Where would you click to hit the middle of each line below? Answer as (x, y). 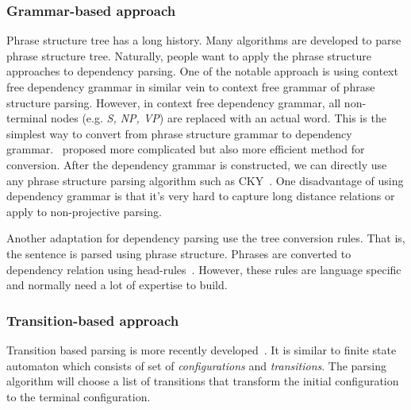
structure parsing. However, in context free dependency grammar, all (174, 102)
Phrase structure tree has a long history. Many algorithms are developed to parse (204, 40)
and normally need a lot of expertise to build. (117, 285)
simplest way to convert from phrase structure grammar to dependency (179, 133)
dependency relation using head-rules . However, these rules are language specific (204, 269)
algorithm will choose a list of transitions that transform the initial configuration (203, 381)
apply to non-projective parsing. (84, 211)
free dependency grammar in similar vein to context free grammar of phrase (191, 87)
